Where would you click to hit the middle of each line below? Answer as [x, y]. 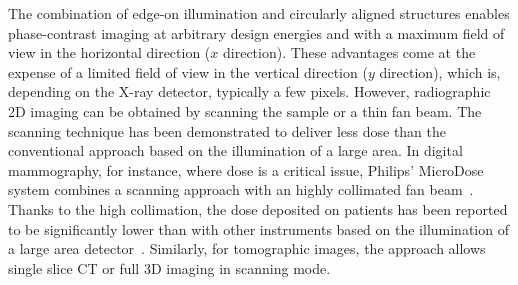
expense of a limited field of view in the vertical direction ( [188, 71]
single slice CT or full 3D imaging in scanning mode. [169, 267]
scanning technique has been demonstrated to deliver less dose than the [227, 130]
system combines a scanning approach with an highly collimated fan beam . [241, 189]
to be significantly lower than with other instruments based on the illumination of [258, 228]
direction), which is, [440, 71]
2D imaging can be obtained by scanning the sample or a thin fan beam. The [245, 110]
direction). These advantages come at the [349, 52]
